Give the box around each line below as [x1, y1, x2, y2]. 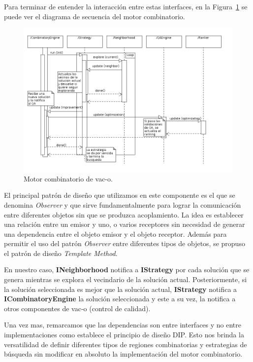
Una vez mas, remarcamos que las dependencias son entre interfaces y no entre [4, 320, 242, 330]
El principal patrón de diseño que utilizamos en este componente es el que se [4, 190, 235, 200]
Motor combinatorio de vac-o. [24, 173, 113, 183]
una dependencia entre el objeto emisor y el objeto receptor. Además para [4, 228, 227, 239]
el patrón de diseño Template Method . [4, 248, 118, 258]
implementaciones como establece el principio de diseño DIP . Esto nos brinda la [4, 329, 244, 340]
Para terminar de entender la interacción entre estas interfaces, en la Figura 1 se [4, 1, 248, 11]
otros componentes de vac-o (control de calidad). [4, 303, 151, 313]
